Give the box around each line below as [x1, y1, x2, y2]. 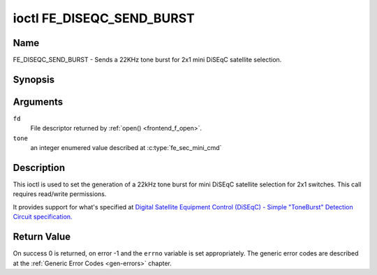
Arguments [13, 96, 64, 107]
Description [13, 161, 66, 174]
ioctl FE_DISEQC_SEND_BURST [13, 10, 195, 26]
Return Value [13, 231, 71, 243]
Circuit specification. [13, 213, 73, 221]
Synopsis [13, 73, 55, 85]
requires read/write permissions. [13, 190, 107, 198]
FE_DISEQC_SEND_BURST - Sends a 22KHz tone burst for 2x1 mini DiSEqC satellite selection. [13, 56, 282, 64]
